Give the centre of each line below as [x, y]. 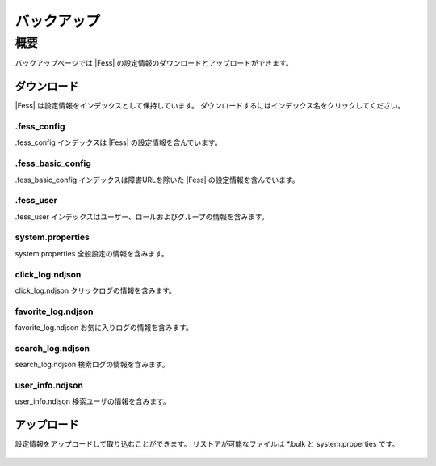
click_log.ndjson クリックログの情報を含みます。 [96, 290]
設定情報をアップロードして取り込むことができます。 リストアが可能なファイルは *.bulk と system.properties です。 [207, 444]
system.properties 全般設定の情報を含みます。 [92, 253]
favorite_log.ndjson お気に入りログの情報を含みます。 [104, 328]
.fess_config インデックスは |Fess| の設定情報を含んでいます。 [118, 142]
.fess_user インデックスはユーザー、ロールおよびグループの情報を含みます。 [142, 216]
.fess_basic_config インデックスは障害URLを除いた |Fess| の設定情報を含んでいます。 [157, 180]
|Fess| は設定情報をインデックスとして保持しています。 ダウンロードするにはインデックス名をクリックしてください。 [210, 106]
